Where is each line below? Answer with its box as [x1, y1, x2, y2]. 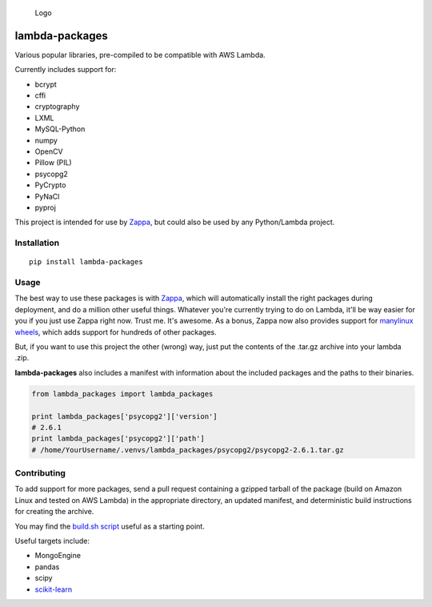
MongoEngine [34, 551, 82, 561]
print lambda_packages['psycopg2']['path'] [31, 434, 206, 444]
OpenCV [34, 147, 63, 156]
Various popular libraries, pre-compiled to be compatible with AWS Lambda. [14, 50, 266, 59]
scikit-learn [34, 585, 72, 594]
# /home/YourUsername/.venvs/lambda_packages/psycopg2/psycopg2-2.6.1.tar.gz [31, 445, 344, 454]
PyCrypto [34, 180, 66, 190]
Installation [14, 237, 60, 248]
